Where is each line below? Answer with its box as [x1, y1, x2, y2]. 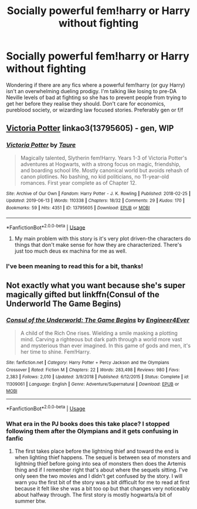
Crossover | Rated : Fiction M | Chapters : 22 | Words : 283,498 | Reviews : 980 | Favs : [6, 367, 180, 373]
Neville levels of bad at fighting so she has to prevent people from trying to [6, 94, 187, 101]
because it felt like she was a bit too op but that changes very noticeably [14, 485, 191, 492]
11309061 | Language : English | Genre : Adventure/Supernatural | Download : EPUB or [6, 381, 179, 387]
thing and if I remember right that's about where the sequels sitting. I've [14, 466, 188, 473]
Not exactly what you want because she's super [6, 280, 186, 290]
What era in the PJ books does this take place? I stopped [6, 420, 170, 428]
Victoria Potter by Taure [6, 141, 76, 149]
